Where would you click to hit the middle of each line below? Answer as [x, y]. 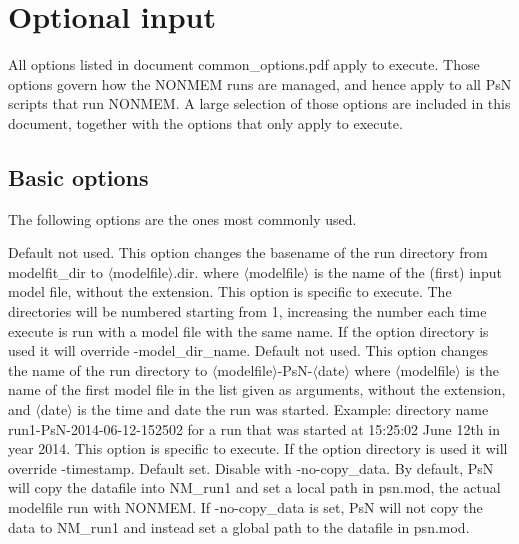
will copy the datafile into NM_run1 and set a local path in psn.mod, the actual [254, 487]
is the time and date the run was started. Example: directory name [283, 409]
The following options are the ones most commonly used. [182, 218]
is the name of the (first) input [407, 271]
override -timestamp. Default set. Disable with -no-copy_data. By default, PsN [251, 467]
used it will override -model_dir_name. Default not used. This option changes [248, 350]
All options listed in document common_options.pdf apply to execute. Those [244, 64]
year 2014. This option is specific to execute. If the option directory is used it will [258, 448]
